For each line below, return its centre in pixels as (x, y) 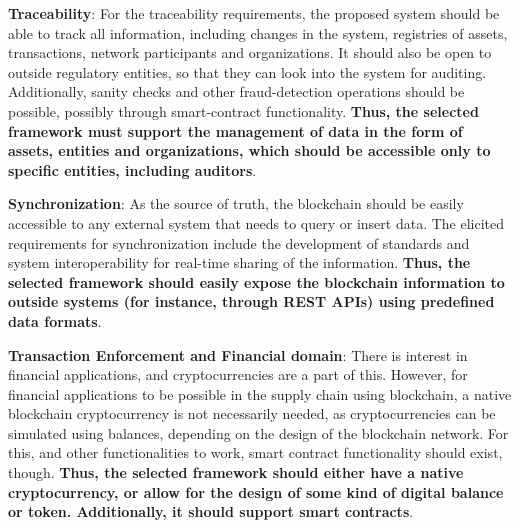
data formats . (55, 320)
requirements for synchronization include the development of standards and (239, 242)
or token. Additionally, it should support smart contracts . (211, 511)
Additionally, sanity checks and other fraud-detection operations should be (236, 91)
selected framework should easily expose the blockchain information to (256, 281)
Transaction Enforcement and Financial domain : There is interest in (238, 354)
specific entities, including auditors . (132, 169)
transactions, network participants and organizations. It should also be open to (250, 52)
